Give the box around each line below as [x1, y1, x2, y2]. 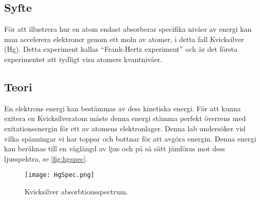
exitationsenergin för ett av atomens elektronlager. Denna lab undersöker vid [4, 123, 246, 133]
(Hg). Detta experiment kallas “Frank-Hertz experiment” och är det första [4, 44, 237, 54]
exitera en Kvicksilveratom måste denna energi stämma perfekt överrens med [4, 113, 246, 124]
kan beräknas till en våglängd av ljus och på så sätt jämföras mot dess [4, 143, 226, 154]
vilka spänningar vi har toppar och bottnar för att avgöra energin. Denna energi [4, 133, 256, 144]
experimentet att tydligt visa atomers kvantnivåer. [4, 53, 163, 64]
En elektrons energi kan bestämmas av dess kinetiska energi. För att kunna [4, 103, 241, 113]
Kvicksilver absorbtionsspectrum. [25, 186, 128, 196]
